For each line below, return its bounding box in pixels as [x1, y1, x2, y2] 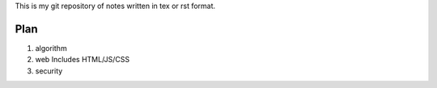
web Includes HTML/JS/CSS [35, 55, 130, 65]
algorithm [35, 43, 68, 52]
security [35, 65, 63, 76]
